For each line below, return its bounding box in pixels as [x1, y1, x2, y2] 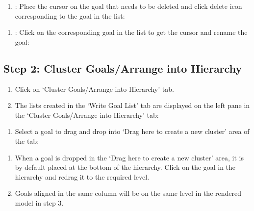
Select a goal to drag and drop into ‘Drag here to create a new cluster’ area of [15, 126, 250, 136]
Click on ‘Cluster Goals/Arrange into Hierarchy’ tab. [15, 83, 174, 94]
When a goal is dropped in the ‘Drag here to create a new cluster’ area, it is [15, 152, 244, 162]
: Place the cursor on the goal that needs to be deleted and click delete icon [15, 1, 242, 11]
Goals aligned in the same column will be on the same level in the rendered [15, 188, 241, 198]
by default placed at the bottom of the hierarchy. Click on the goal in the [15, 162, 236, 172]
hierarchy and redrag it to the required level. [15, 171, 150, 182]
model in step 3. [15, 197, 64, 208]
